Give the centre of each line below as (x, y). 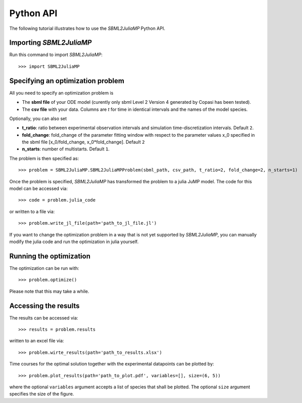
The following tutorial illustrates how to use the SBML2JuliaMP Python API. (87, 28)
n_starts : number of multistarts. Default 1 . (66, 149)
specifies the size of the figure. (42, 394)
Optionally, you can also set (38, 118)
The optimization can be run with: (44, 268)
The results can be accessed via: (44, 318)
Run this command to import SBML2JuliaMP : (56, 55)
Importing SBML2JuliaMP (51, 43)
